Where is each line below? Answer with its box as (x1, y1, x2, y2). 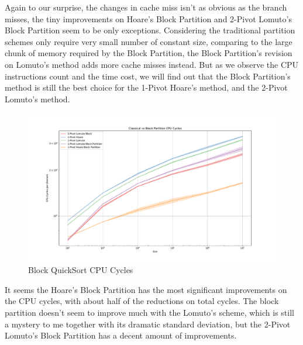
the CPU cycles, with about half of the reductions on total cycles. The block (5, 295, 279, 307)
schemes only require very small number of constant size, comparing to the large (5, 35, 292, 47)
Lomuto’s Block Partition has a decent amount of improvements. (5, 329, 237, 341)
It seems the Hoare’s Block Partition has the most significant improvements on (5, 283, 287, 295)
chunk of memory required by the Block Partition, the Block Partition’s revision (5, 47, 292, 59)
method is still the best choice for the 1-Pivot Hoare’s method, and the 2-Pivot (5, 81, 288, 94)
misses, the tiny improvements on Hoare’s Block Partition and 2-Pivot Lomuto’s (5, 12, 292, 25)
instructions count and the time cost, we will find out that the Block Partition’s (5, 70, 291, 82)
